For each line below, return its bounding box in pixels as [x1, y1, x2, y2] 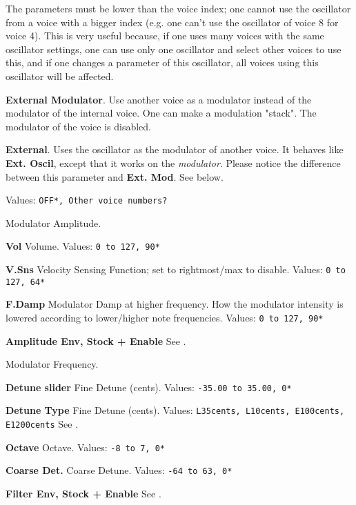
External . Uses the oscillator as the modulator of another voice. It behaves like [6, 142, 344, 157]
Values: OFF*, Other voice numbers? [6, 192, 168, 207]
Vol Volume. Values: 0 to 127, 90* [6, 239, 160, 253]
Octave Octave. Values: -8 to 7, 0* [6, 439, 165, 454]
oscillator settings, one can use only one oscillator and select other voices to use [6, 41, 342, 56]
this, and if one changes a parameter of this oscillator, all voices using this [6, 55, 319, 70]
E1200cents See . [6, 417, 79, 431]
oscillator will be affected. [6, 68, 114, 83]
